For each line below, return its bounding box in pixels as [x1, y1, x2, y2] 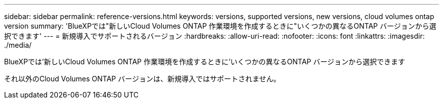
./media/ [4, 41, 32, 49]
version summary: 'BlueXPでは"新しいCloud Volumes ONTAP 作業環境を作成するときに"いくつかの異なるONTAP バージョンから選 [4, 22, 436, 30]
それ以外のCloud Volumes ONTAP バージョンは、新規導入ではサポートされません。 [4, 74, 281, 83]
